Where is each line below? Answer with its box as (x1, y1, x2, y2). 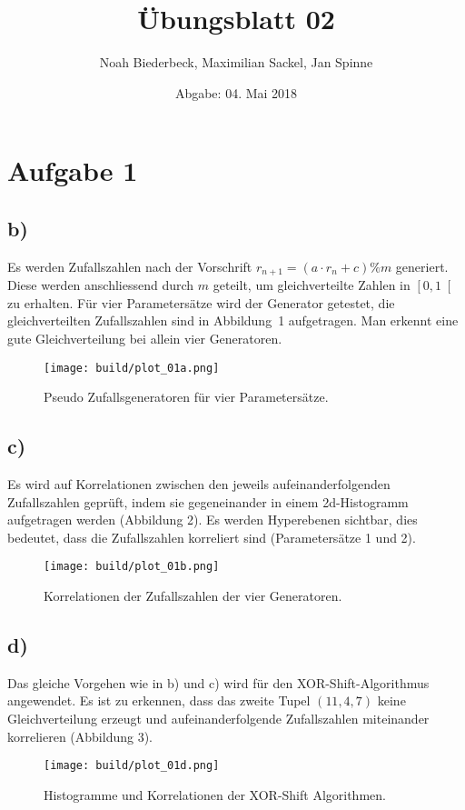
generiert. (395, 256, 449, 275)
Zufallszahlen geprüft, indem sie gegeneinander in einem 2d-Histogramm (7, 492, 409, 511)
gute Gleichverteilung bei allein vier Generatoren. (7, 328, 282, 347)
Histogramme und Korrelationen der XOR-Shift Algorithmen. (44, 785, 386, 804)
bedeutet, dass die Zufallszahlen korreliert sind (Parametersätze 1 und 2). (7, 527, 416, 546)
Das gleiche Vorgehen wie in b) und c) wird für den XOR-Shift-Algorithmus (7, 673, 430, 692)
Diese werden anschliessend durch (7, 275, 194, 295)
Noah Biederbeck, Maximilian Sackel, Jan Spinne (99, 53, 373, 72)
